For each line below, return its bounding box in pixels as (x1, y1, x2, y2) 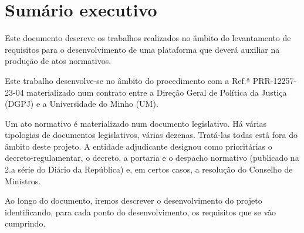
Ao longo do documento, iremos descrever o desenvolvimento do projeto (5, 194, 262, 207)
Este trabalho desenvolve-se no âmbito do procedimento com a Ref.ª (5, 74, 250, 86)
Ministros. (5, 174, 41, 187)
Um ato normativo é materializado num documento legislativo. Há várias (5, 117, 266, 129)
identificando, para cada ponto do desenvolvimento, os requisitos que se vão (5, 205, 276, 218)
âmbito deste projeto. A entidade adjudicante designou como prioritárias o (5, 140, 272, 152)
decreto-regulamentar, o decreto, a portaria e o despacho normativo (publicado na (5, 151, 299, 164)
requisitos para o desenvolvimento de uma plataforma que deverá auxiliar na (5, 43, 280, 55)
